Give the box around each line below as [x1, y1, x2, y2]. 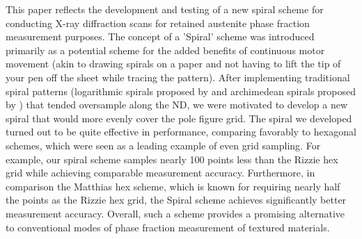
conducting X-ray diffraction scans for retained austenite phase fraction [6, 15, 310, 30]
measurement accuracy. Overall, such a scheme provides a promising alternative [6, 206, 345, 220]
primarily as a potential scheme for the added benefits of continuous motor [6, 42, 325, 57]
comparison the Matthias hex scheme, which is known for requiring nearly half [6, 179, 340, 193]
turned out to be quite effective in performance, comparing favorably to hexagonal [6, 124, 356, 139]
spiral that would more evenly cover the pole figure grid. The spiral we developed [6, 110, 352, 125]
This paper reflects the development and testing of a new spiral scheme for [6, 2, 324, 16]
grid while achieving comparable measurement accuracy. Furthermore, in [6, 165, 315, 180]
